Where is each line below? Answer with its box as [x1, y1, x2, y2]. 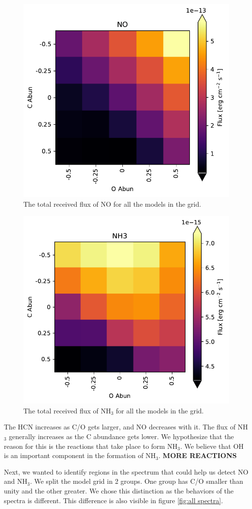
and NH [4, 476, 28, 486]
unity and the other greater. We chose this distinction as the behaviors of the [4, 485, 234, 495]
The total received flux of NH [23, 405, 111, 415]
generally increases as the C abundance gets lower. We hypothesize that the [9, 431, 234, 442]
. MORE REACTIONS [158, 450, 237, 460]
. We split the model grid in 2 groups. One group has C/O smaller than [30, 476, 243, 486]
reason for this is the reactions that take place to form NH [4, 441, 178, 451]
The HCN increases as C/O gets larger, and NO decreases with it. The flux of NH [4, 422, 248, 432]
